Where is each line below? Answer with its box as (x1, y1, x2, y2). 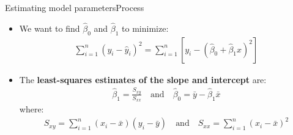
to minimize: (122, 21, 169, 34)
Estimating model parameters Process (5, 1, 144, 13)
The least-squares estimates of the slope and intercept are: (19, 73, 267, 86)
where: (19, 103, 44, 115)
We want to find (19, 21, 80, 34)
